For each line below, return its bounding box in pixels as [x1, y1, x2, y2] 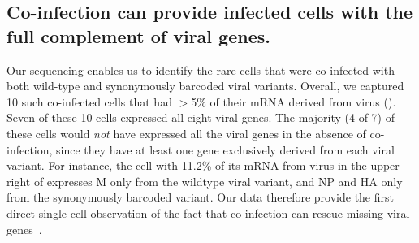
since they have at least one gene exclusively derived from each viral [56, 141, 395, 158]
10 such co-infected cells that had [6, 93, 172, 110]
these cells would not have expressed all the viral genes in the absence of [6, 124, 366, 141]
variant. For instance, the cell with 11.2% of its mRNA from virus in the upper [6, 157, 400, 174]
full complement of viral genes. [6, 23, 270, 48]
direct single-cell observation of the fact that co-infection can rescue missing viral [6, 204, 410, 221]
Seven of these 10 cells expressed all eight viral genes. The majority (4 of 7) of [6, 109, 395, 126]
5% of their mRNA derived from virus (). [191, 93, 396, 110]
